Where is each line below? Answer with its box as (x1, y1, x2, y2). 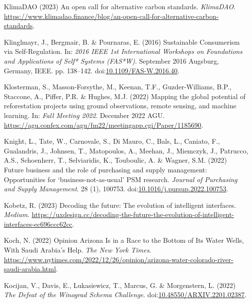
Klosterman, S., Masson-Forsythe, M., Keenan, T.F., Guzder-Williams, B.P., (4, 82, 232, 92)
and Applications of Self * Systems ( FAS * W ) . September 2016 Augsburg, (4, 55, 219, 66)
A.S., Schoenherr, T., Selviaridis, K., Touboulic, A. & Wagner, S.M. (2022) (4, 155, 227, 165)
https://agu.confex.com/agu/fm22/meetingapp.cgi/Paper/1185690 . (4, 119, 203, 130)
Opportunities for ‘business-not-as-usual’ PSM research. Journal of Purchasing (4, 174, 237, 184)
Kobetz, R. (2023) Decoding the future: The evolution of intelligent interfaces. (4, 200, 236, 210)
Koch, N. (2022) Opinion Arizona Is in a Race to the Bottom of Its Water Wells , (4, 235, 244, 245)
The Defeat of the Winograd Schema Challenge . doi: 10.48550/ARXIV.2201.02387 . (4, 289, 247, 300)
